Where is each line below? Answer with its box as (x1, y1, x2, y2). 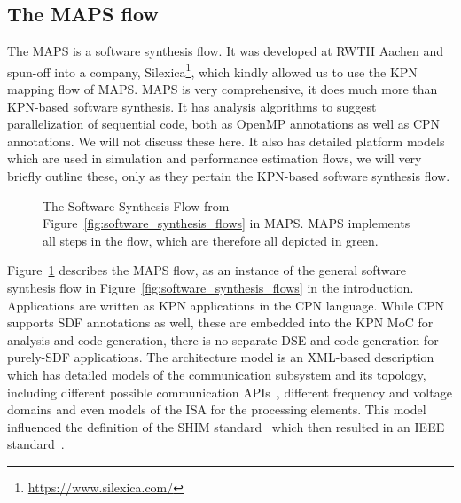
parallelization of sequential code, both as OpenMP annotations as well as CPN (7, 114, 441, 133)
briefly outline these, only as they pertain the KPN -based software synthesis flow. (7, 167, 450, 185)
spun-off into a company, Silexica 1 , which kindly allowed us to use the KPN (7, 59, 418, 81)
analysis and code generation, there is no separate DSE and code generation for (7, 330, 439, 349)
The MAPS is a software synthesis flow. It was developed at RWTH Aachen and (7, 42, 444, 60)
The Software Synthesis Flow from (43, 196, 230, 215)
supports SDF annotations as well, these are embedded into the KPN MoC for (7, 313, 434, 332)
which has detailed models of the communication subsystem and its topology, (7, 365, 426, 383)
